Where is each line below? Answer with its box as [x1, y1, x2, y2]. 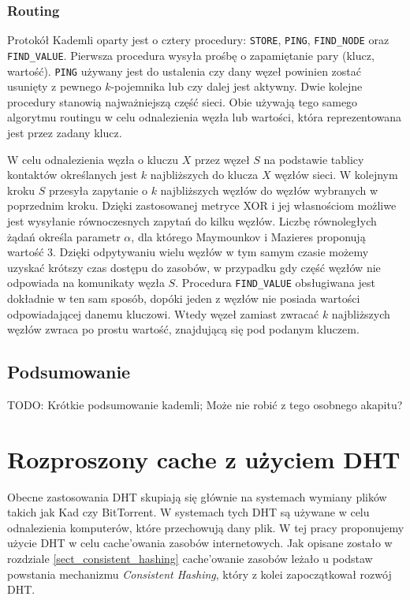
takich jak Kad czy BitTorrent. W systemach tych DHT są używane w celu [7, 504, 370, 520]
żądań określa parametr [7, 228, 121, 244]
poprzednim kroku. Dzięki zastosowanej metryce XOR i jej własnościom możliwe [7, 197, 397, 214]
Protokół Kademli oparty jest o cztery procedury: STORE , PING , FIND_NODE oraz [7, 32, 389, 48]
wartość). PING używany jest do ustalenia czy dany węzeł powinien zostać [7, 62, 361, 79]
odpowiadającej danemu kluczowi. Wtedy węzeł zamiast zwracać [7, 305, 319, 322]
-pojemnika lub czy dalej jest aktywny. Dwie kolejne [110, 78, 363, 95]
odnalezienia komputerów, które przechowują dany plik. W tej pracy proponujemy [7, 519, 404, 535]
